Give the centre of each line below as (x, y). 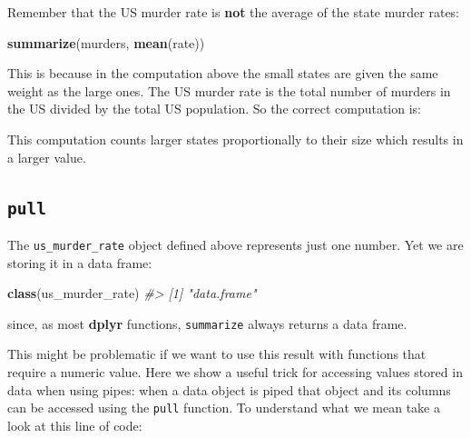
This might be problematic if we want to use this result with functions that (217, 354)
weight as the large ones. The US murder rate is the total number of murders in (229, 90)
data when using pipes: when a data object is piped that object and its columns (229, 389)
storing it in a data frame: (80, 262)
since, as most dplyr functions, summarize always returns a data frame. (207, 323)
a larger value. (47, 157)
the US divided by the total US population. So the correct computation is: (214, 109)
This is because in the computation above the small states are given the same (223, 73)
